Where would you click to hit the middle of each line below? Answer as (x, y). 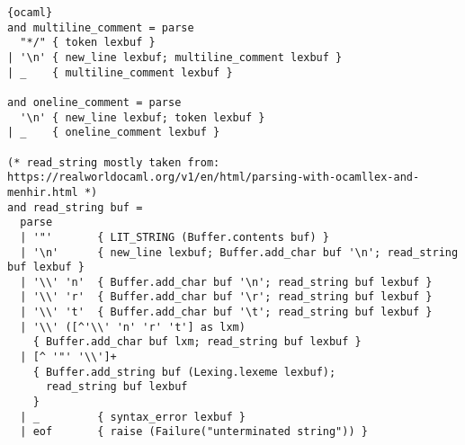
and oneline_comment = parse (94, 102)
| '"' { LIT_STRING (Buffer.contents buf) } (174, 237)
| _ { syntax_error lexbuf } (133, 417)
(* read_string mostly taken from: (114, 162)
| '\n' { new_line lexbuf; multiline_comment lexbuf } (175, 57)
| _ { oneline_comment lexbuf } (114, 133)
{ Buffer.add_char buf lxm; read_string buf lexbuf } (197, 342)
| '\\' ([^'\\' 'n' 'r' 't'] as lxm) (133, 327)
